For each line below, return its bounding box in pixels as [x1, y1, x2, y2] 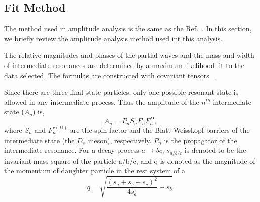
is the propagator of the [164, 134, 237, 145]
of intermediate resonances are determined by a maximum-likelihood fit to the [4, 59, 244, 70]
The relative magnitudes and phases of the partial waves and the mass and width [4, 50, 254, 60]
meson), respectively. [88, 134, 152, 145]
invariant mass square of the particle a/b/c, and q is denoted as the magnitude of [4, 155, 255, 166]
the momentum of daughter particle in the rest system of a [4, 165, 186, 176]
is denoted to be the [184, 145, 246, 155]
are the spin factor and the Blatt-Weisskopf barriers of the [70, 124, 250, 135]
